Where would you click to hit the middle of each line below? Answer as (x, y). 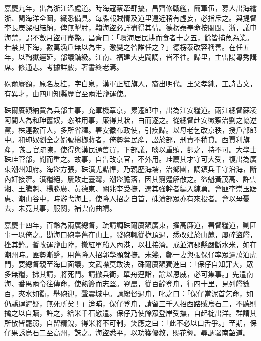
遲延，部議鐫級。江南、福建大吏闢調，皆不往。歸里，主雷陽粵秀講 (148, 56)
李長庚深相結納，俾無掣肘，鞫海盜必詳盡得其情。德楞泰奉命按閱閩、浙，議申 (130, 27)
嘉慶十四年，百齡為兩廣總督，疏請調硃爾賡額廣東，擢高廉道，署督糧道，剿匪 (130, 225)
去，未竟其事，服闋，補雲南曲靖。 (60, 208)
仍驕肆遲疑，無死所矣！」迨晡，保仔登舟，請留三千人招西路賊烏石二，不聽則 (130, 303)
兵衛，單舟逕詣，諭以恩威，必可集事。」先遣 (174, 274)
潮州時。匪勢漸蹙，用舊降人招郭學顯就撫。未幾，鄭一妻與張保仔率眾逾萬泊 (127, 254)
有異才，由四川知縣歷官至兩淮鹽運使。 (67, 93)
